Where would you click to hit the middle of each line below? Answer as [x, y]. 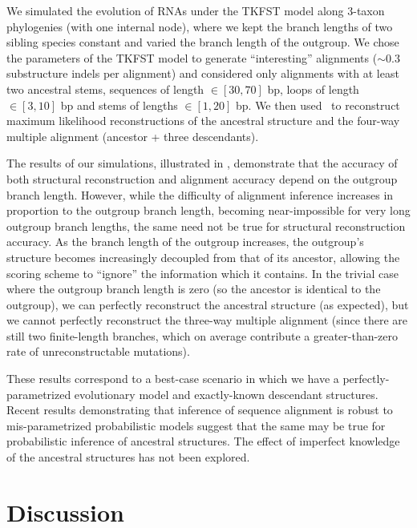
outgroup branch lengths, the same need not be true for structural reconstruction [206, 226]
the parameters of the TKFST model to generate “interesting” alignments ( [192, 57]
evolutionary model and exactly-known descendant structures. [226, 394]
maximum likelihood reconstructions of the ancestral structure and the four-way [203, 121]
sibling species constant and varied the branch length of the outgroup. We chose [203, 42]
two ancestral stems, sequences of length [105, 89]
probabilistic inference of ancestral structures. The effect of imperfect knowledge [203, 441]
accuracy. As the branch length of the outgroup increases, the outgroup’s [185, 242]
